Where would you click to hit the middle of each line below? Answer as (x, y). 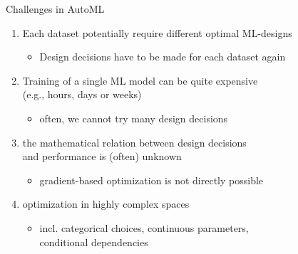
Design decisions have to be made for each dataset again (163, 57)
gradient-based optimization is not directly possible (151, 180)
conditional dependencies (94, 242)
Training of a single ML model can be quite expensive (140, 80)
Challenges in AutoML (55, 9)
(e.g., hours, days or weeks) (82, 94)
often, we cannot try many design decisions (134, 118)
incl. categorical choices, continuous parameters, (144, 227)
